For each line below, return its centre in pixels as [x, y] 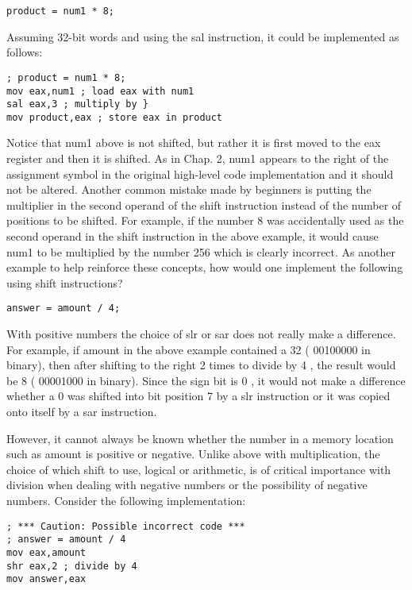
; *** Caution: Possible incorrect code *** [126, 526]
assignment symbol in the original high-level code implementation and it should [200, 174]
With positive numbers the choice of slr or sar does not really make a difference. [201, 334]
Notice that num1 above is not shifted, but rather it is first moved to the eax [194, 143]
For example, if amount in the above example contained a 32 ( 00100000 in [189, 349]
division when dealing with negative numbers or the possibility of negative [187, 485]
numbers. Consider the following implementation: [126, 500]
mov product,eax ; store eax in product [115, 117]
